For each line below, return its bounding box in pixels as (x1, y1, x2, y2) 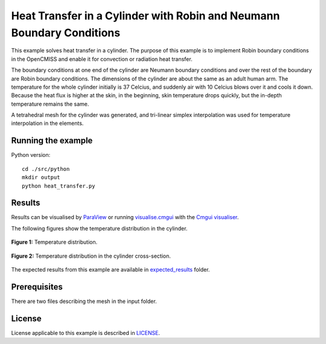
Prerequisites (11, 281, 63, 292)
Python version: (11, 151, 51, 159)
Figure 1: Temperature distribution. (11, 238, 98, 246)
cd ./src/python (22, 165, 70, 172)
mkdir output (22, 174, 60, 181)
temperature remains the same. (11, 100, 89, 107)
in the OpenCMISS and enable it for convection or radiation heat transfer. (11, 55, 193, 63)
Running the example (11, 136, 93, 146)
